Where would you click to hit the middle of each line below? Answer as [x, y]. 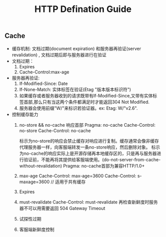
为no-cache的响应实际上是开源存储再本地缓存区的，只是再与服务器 [88, 153]
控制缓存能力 [25, 114]
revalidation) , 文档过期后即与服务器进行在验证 [59, 55]
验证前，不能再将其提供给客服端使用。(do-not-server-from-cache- [92, 159]
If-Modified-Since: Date [43, 83]
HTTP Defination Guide [83, 9]
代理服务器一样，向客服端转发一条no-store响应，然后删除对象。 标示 [90, 147]
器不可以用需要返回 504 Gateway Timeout [62, 208]
